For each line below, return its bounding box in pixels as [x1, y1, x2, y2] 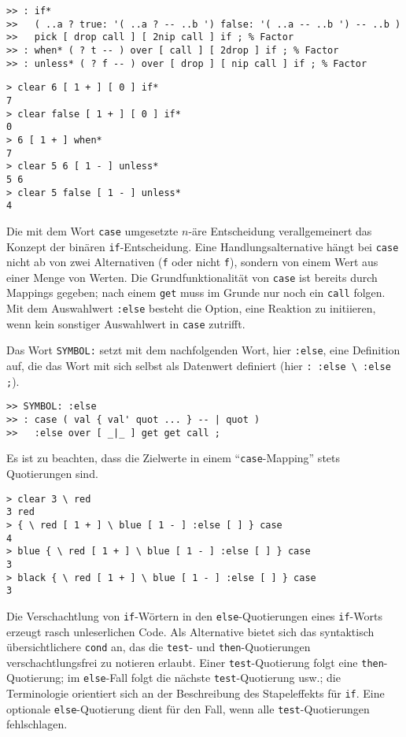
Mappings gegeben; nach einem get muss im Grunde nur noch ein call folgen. [6, 284, 386, 301]
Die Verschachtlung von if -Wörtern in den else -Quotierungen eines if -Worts [6, 607, 382, 624]
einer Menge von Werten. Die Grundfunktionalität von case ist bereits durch [6, 269, 378, 285]
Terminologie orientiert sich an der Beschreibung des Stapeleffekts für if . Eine [6, 685, 385, 702]
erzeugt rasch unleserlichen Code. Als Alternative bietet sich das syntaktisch [6, 623, 375, 639]
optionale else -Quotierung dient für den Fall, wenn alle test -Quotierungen [6, 700, 370, 717]
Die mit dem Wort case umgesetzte [6, 222, 179, 239]
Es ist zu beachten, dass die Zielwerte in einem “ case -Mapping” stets [6, 450, 341, 466]
